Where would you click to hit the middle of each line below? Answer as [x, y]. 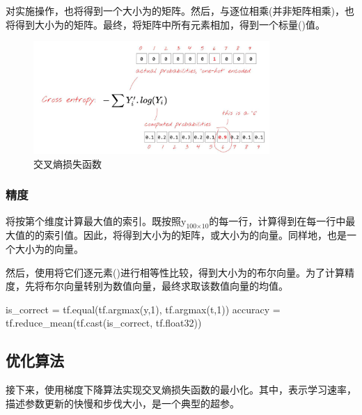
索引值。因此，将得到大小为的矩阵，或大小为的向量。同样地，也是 [195, 235]
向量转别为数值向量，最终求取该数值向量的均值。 [176, 286]
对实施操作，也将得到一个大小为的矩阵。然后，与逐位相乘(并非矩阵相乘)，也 [180, 10]
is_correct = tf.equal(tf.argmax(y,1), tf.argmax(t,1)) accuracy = [143, 309]
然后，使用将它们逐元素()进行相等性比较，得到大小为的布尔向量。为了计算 [175, 272]
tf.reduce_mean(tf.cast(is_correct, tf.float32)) [104, 323]
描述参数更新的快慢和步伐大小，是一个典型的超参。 [123, 403]
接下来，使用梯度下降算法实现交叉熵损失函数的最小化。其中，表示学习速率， [181, 390]
